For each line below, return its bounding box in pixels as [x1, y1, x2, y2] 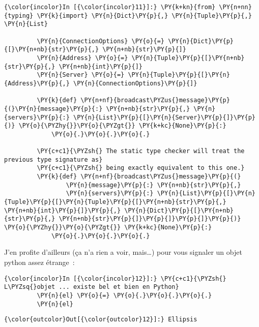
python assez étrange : [4, 256, 75, 267]
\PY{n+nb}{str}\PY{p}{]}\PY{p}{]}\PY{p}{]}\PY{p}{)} [59, 215, 241, 223]
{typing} [4, 12, 34, 19]
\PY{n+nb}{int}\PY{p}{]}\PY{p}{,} [4, 206, 121, 214]
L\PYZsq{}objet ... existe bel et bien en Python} [4, 283, 179, 291]
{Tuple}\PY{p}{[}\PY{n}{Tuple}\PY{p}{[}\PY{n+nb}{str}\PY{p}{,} [4, 198, 226, 206]
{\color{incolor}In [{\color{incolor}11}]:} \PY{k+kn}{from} [4, 4, 216, 11]
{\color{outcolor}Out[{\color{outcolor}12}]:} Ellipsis [4, 316, 197, 323]
